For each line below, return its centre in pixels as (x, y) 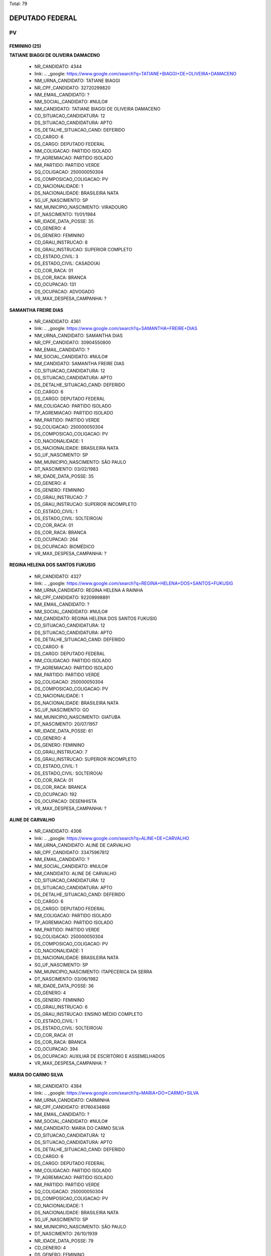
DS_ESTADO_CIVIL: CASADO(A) (67, 263)
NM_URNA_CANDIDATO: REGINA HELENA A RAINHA (89, 590)
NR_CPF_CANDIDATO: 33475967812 (72, 852)
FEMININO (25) (25, 46)
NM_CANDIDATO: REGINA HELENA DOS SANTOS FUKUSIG (96, 618)
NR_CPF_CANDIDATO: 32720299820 (73, 87)
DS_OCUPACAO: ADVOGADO (64, 291)
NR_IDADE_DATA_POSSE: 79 (64, 1240)
